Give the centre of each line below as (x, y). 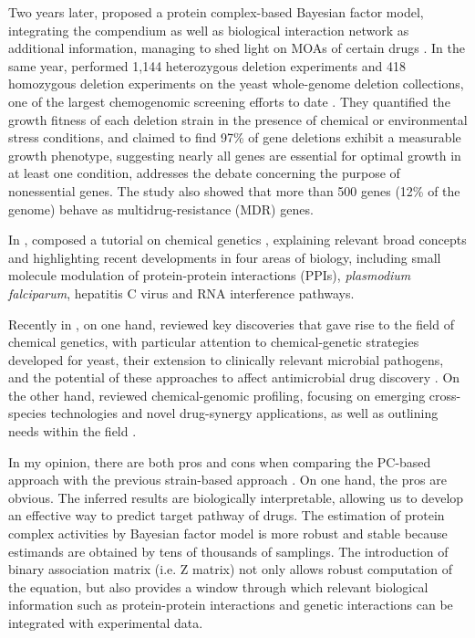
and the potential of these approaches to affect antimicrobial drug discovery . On (234, 377)
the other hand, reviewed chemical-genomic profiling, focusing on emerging (217, 395)
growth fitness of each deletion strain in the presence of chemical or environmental (238, 119)
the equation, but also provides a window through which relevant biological (218, 586)
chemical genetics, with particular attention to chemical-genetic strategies (214, 342)
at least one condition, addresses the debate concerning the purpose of (204, 173)
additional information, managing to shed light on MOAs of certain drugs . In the (237, 48)
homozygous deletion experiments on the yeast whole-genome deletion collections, (236, 84)
